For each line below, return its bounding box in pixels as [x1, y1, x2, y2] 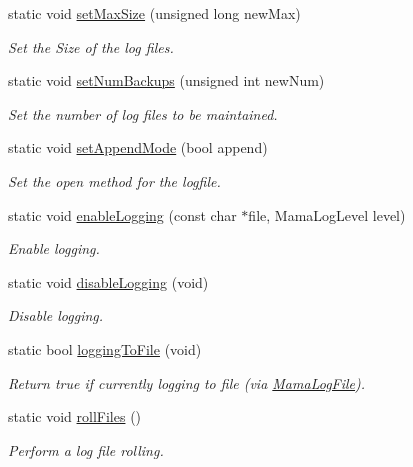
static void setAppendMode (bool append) [8, 137, 268, 158]
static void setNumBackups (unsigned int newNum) [8, 70, 325, 91]
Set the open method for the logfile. [8, 170, 221, 191]
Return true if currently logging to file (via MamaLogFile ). [8, 372, 366, 393]
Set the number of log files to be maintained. [8, 103, 278, 124]
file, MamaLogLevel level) [248, 204, 406, 225]
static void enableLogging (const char [8, 204, 237, 225]
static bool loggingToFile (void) [8, 338, 202, 359]
